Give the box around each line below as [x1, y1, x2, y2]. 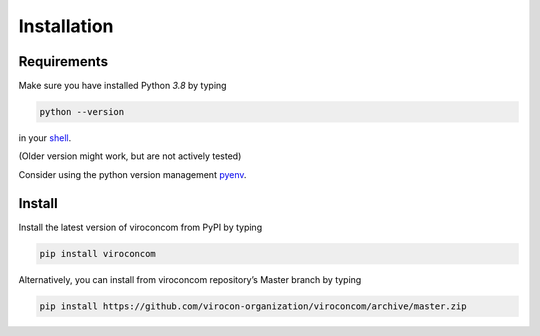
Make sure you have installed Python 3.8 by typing [18, 80, 227, 92]
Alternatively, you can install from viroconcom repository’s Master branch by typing [18, 273, 362, 285]
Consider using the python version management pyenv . [18, 168, 247, 180]
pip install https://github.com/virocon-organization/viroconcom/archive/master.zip [39, 300, 467, 312]
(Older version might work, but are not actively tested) [18, 150, 242, 162]
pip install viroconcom [39, 248, 157, 259]
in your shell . [18, 132, 72, 144]
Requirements [18, 53, 109, 70]
